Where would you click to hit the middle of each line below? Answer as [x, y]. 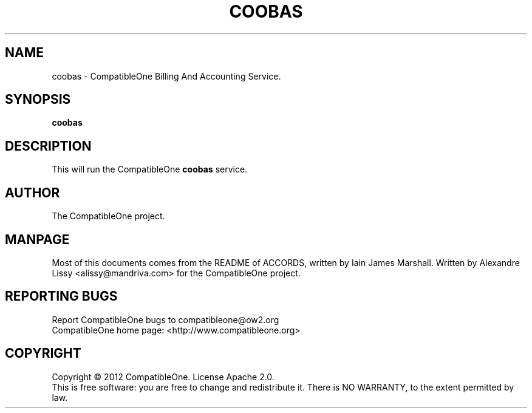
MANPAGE [37, 239]
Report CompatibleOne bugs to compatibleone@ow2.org [165, 319]
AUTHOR [32, 193]
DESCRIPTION [48, 146]
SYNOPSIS [38, 100]
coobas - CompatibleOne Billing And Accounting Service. [166, 76]
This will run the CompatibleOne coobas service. [150, 169]
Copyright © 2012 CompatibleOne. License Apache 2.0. [163, 377]
